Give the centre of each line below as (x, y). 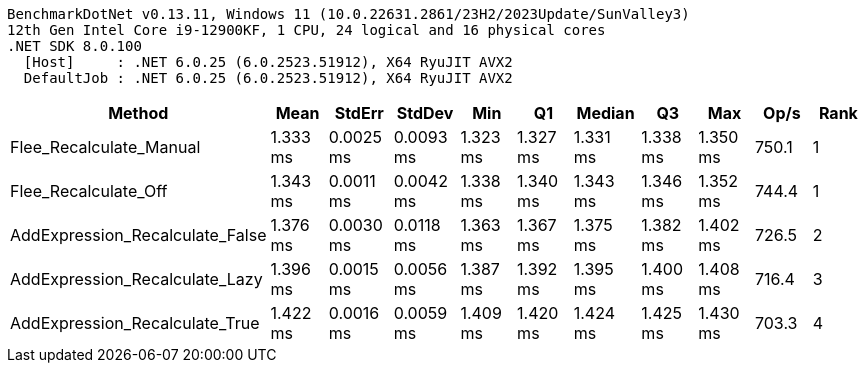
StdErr (359, 113)
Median (605, 113)
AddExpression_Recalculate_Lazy (136, 279)
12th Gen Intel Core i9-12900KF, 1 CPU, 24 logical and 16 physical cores (306, 30)
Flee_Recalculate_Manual (105, 147)
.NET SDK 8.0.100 (74, 46)
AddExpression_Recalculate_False (138, 235)
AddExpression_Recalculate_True (135, 323)
